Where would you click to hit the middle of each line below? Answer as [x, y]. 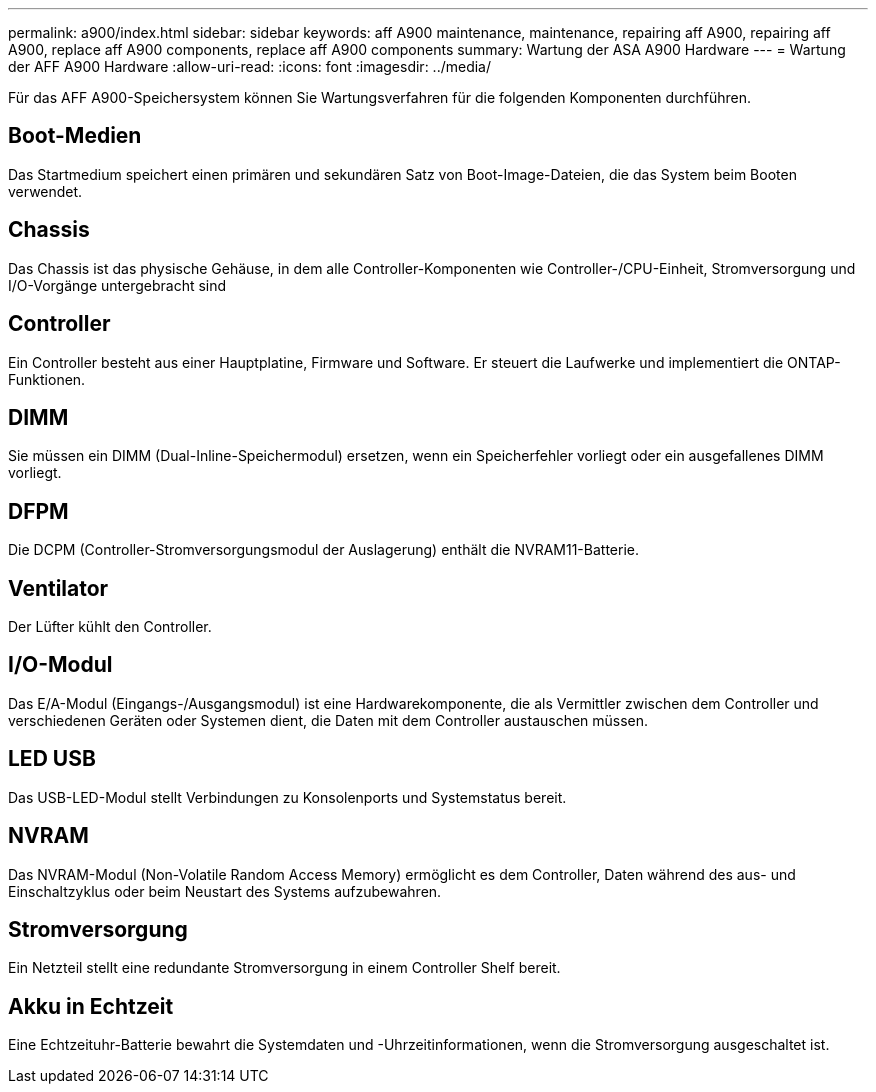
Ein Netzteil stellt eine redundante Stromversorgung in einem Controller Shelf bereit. [284, 968]
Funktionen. [47, 379]
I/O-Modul [60, 665]
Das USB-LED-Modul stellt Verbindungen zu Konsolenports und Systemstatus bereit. [287, 797]
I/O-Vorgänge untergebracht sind [117, 285]
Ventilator [58, 588]
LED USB [52, 759]
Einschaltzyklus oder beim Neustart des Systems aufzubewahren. [225, 891]
